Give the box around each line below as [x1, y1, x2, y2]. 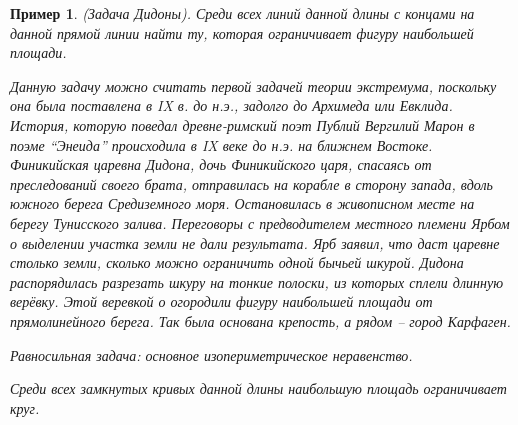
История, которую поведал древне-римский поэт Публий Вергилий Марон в [10, 114, 475, 135]
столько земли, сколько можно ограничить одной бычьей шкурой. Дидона [10, 252, 464, 273]
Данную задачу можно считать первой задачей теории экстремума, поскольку [10, 75, 497, 96]
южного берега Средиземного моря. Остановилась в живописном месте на [10, 193, 475, 214]
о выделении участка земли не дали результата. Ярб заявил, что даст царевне [10, 232, 500, 253]
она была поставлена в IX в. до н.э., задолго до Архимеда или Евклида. [10, 95, 453, 116]
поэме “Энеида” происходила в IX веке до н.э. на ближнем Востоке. [10, 134, 433, 155]
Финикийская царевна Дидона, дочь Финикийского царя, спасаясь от [10, 154, 432, 175]
